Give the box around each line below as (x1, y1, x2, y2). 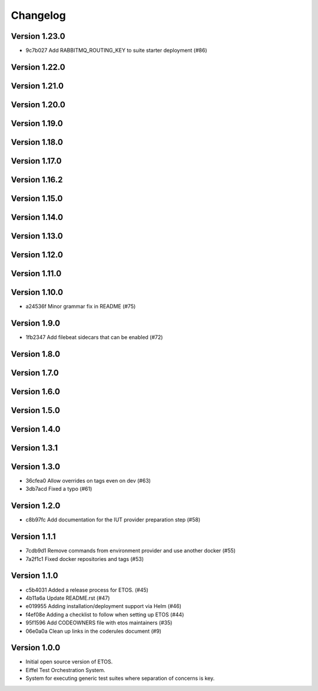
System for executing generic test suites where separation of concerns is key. (25, 675, 215, 682)
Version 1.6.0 (11, 386, 60, 397)
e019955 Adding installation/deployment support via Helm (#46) (25, 603, 182, 610)
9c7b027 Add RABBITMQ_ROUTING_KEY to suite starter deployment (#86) (25, 47, 207, 54)
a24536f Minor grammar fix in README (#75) (25, 303, 136, 310)
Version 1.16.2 (11, 174, 63, 185)
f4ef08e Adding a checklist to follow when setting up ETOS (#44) (25, 611, 184, 618)
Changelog (11, 9, 66, 22)
